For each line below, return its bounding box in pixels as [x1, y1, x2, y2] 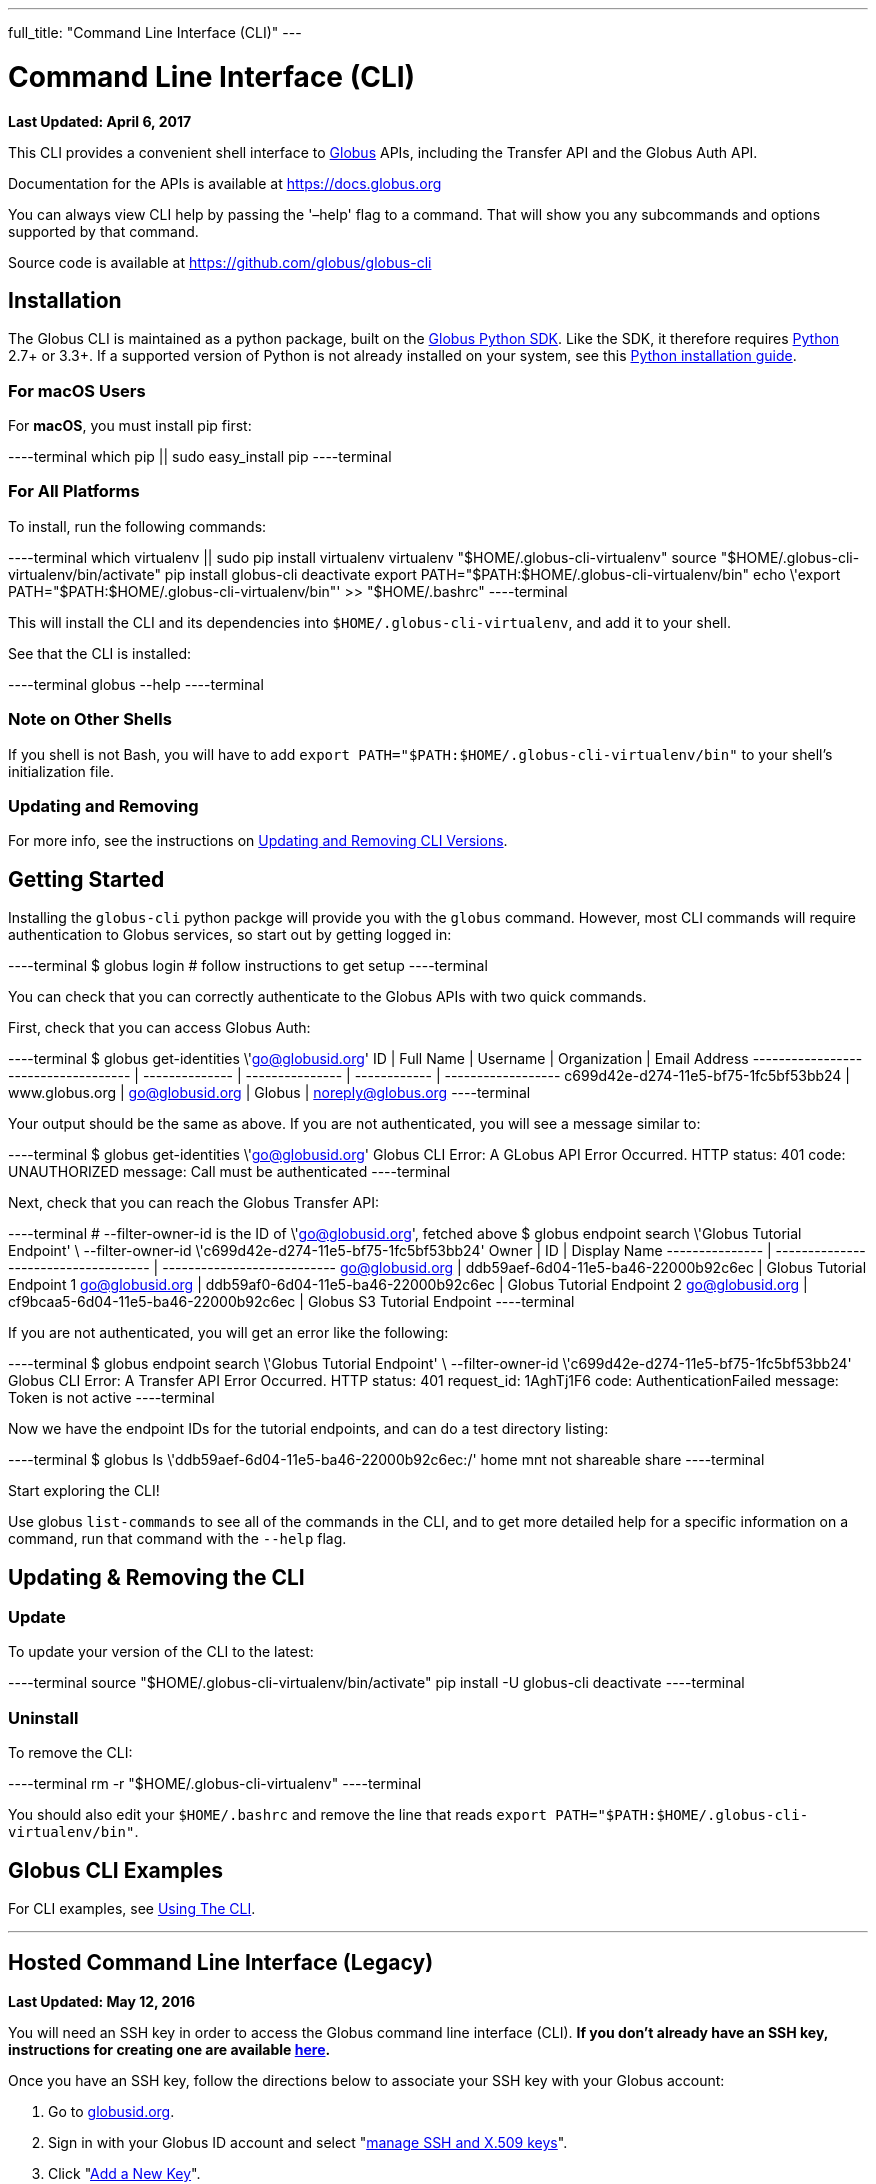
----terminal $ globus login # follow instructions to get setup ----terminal [8, 957, 488, 975]
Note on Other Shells [8, 709, 172, 730]
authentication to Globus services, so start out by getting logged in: [8, 926, 452, 944]
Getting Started [8, 866, 165, 892]
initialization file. [8, 762, 114, 780]
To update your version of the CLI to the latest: [8, 1643, 314, 1661]
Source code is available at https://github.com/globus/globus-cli [8, 253, 432, 271]
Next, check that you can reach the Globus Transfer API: [8, 1194, 379, 1212]
